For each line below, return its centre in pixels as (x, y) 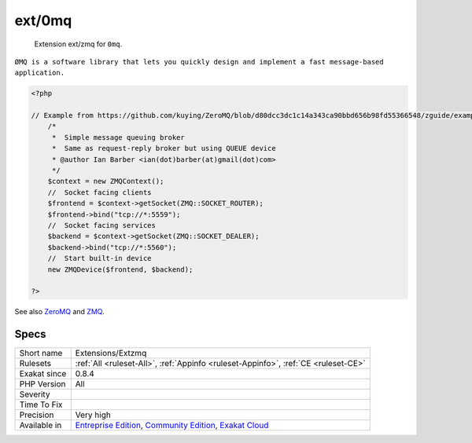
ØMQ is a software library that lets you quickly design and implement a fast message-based (199, 62)
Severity (35, 394)
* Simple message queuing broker (118, 137)
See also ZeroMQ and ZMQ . (60, 312)
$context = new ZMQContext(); (106, 181)
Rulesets (35, 364)
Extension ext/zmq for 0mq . (78, 44)
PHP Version (42, 384)
